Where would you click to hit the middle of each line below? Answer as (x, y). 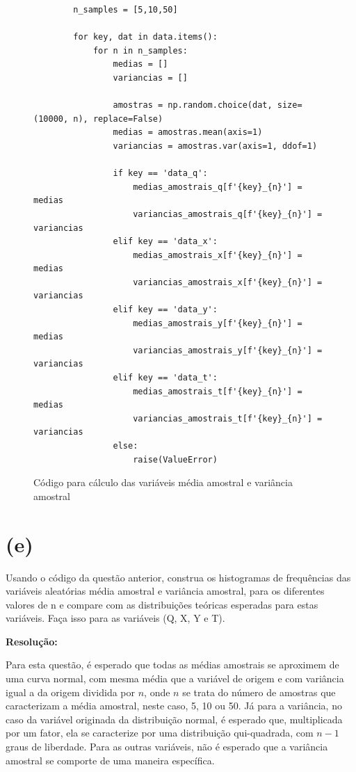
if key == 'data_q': (160, 174)
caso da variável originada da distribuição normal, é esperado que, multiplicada (174, 719)
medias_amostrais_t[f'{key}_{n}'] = (218, 391)
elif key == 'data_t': (165, 378)
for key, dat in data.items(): (145, 37)
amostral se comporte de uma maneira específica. (110, 760)
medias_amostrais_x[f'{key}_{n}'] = (218, 255)
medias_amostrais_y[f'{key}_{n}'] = (218, 323)
